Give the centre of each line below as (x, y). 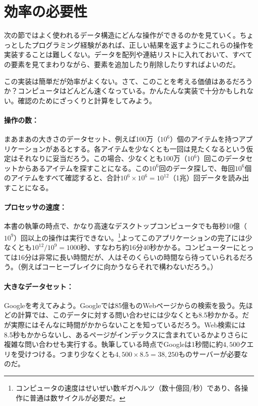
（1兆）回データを (198, 178)
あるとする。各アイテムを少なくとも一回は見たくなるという (149, 148)
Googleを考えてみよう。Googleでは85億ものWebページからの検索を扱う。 (122, 305)
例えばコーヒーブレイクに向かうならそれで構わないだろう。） (119, 267)
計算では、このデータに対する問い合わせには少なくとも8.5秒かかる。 (130, 315)
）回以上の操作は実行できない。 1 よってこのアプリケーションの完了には (129, 237)
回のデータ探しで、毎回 (197, 168)
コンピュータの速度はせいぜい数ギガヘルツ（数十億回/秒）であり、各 (129, 388)
